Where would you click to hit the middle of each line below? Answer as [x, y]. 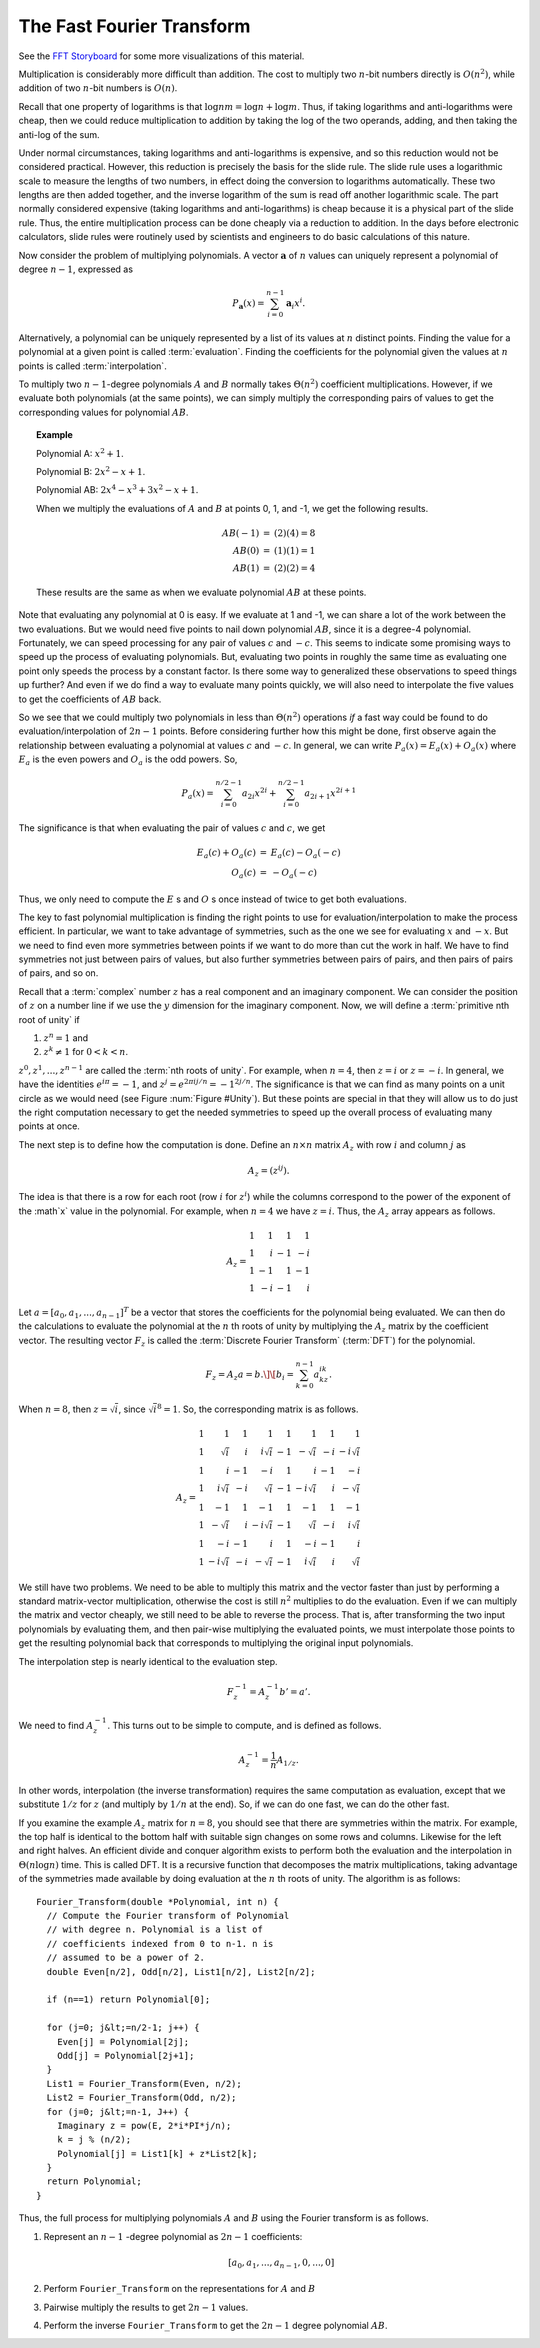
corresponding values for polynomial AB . [103, 412]
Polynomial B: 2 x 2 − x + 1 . [91, 471]
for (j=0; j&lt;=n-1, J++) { [118, 2111]
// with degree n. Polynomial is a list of [155, 1929]
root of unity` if [49, 1019]
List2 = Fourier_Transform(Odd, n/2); [141, 2098]
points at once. [49, 1126]
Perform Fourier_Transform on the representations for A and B [179, 2289]
